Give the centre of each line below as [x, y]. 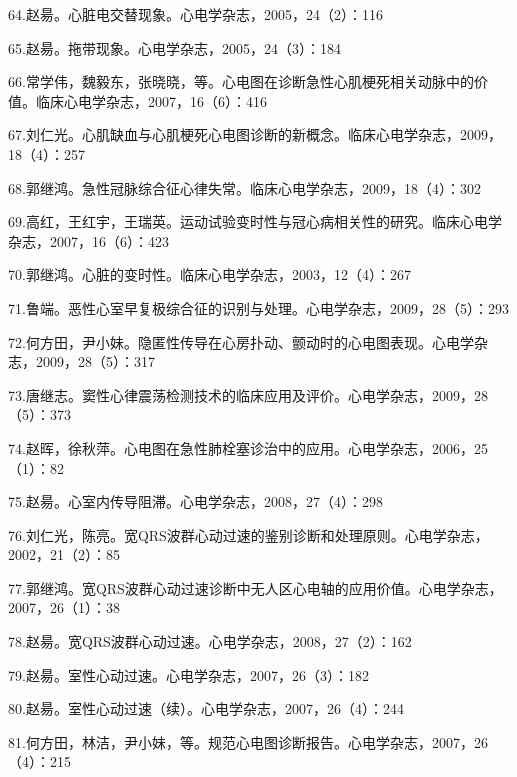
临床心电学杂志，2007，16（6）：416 [151, 100]
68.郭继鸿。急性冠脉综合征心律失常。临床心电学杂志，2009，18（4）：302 [244, 187]
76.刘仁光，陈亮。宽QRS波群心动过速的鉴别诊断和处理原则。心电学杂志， [248, 534]
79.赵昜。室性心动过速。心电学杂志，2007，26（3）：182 [188, 674]
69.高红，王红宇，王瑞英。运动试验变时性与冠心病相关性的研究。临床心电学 [255, 221]
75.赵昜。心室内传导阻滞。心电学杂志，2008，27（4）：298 [195, 501]
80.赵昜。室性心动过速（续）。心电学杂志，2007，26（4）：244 [206, 708]
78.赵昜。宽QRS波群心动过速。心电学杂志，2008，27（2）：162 [210, 641]
